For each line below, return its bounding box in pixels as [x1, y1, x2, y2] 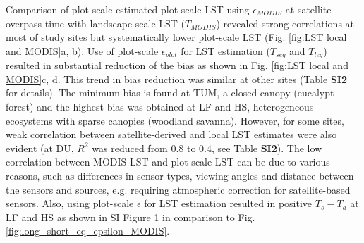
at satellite [285, 2, 332, 16]
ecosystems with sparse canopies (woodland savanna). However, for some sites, [6, 113, 344, 127]
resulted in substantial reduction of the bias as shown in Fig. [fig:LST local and [6, 58, 348, 73]
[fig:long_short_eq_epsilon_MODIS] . [6, 223, 170, 238]
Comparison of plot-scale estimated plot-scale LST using [6, 2, 250, 16]
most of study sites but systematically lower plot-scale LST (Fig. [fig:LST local [6, 30, 347, 44]
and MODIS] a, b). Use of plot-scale [6, 43, 159, 58]
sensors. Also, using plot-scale [6, 196, 134, 211]
